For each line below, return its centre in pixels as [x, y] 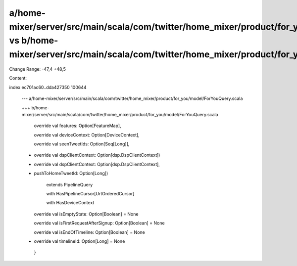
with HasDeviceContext [70, 203]
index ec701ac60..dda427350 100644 [48, 87]
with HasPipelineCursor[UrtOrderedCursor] [90, 194]
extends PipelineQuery [70, 184]
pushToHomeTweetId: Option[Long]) [71, 174]
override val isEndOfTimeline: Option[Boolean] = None [90, 232]
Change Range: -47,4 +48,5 [38, 69]
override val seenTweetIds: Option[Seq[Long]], [82, 144]
